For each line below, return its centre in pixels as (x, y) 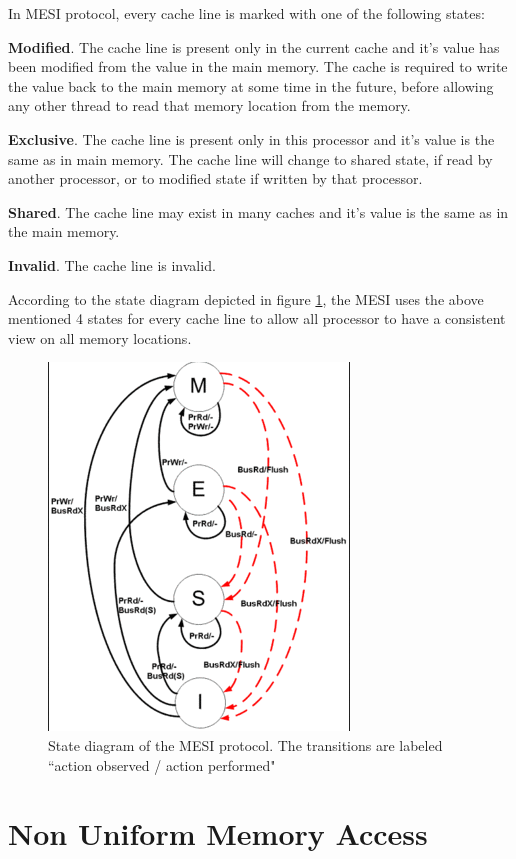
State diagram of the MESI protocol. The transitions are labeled (245, 744)
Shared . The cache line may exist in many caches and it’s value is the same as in (258, 211)
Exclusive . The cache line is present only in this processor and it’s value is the (251, 138)
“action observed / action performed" (162, 764)
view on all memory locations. (100, 337)
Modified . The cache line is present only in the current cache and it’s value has (254, 46)
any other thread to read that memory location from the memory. (209, 105)
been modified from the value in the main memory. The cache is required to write (258, 66)
